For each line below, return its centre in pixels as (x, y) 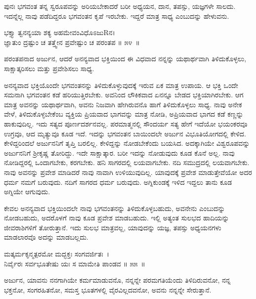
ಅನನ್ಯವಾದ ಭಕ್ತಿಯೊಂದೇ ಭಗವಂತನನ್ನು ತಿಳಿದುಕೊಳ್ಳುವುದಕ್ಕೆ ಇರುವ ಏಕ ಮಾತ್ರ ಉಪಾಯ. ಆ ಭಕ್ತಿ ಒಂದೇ (121, 85)
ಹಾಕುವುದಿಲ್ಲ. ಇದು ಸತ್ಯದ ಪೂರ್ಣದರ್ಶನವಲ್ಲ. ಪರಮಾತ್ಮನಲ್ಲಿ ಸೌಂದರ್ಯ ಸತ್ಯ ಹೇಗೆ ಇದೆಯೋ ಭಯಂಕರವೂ (126, 123)
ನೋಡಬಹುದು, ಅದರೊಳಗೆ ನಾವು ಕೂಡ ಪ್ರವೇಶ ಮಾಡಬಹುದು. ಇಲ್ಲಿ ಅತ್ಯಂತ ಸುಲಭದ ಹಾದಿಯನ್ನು (117, 218)
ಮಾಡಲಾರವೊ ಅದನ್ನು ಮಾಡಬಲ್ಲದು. (46, 237)
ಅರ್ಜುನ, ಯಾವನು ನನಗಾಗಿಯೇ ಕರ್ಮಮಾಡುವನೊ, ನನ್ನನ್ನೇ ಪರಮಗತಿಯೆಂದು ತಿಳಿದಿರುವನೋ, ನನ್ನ (117, 280)
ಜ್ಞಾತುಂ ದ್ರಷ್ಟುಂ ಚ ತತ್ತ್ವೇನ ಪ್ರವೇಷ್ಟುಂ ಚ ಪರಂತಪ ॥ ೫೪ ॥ (72, 42)
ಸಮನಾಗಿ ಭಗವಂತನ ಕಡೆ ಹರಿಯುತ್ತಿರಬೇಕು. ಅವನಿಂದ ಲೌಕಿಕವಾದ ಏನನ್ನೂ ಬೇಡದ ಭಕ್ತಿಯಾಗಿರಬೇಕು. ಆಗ (124, 95)
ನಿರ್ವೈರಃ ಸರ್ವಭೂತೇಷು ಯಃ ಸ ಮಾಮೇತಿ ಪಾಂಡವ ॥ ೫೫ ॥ (75, 263)
